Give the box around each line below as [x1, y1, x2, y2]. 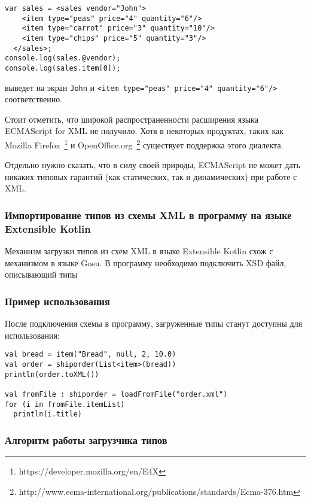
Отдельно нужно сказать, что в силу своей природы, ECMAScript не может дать [5, 159, 300, 171]
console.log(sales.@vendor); [5, 54, 121, 63]
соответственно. [5, 93, 63, 105]
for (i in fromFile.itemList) [5, 400, 125, 409]
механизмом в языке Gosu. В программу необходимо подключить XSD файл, [5, 256, 286, 269]
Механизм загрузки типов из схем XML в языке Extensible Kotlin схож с [5, 245, 273, 257]
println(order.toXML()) [5, 370, 99, 379]
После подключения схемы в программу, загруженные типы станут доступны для [5, 317, 303, 330]
